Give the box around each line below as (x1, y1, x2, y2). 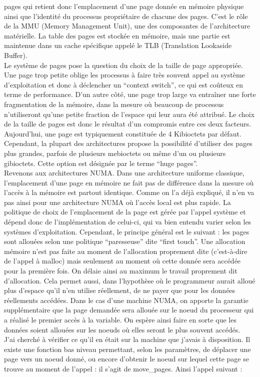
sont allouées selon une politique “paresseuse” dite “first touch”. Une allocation (4, 236, 245, 246)
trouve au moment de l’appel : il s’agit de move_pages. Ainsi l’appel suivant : (4, 363, 242, 373)
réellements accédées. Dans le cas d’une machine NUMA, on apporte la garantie (4, 294, 248, 305)
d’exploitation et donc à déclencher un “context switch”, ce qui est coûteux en (4, 79, 243, 89)
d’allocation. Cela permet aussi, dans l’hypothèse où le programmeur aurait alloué (4, 275, 255, 285)
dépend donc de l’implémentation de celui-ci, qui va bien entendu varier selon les (4, 216, 251, 227)
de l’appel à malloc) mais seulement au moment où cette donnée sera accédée (4, 255, 241, 266)
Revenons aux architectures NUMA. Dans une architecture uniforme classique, (4, 167, 244, 178)
